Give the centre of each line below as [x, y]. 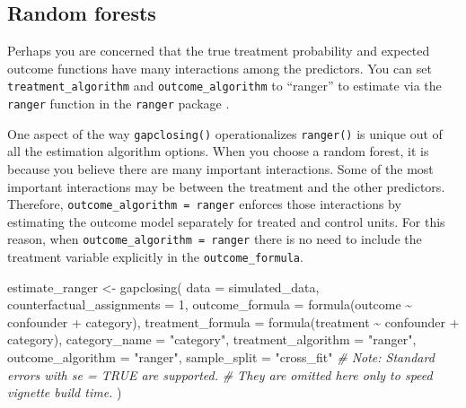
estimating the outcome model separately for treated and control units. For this [226, 221]
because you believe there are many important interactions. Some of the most [220, 168]
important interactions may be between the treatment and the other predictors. [226, 186]
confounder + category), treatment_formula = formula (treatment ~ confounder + [233, 321]
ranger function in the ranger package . [119, 104]
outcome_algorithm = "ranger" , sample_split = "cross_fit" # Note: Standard [221, 357]
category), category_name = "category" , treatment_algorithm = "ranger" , [212, 339]
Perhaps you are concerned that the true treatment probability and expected [219, 51]
